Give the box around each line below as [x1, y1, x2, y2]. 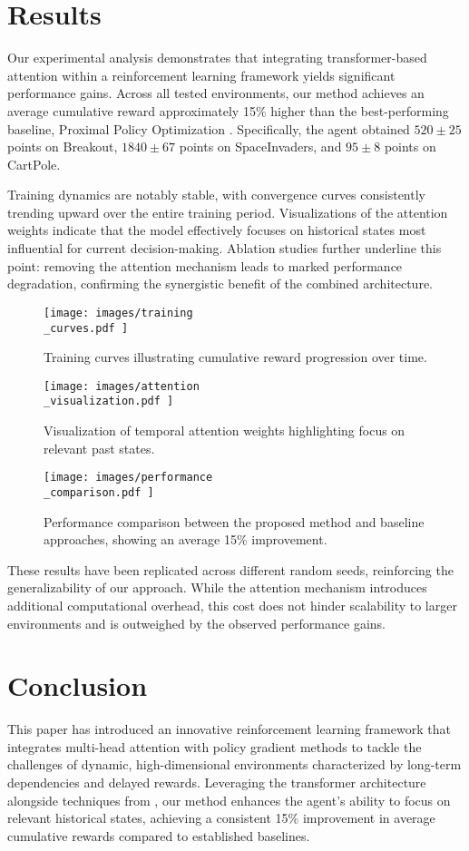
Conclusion [7, 667, 148, 704]
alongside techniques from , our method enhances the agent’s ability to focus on [7, 790, 451, 809]
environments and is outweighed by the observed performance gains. [7, 613, 386, 632]
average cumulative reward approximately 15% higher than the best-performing [7, 101, 449, 120]
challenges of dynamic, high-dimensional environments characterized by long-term [7, 755, 462, 774]
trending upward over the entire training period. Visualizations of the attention [7, 202, 448, 221]
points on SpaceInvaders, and [179, 137, 342, 156]
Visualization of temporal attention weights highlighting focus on [44, 421, 405, 440]
